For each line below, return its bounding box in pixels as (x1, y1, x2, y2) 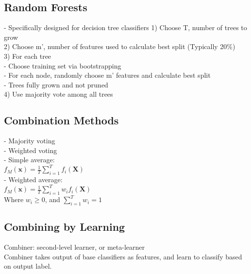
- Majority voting (4, 136, 55, 146)
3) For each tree (4, 51, 51, 61)
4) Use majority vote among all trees (4, 89, 113, 99)
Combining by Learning (4, 219, 125, 234)
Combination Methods (4, 113, 119, 128)
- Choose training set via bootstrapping (4, 60, 121, 70)
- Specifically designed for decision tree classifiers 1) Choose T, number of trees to (4, 22, 247, 33)
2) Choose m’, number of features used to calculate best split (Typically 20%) (4, 41, 235, 51)
